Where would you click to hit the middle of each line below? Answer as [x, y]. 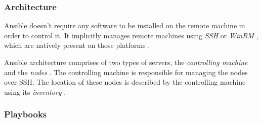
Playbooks [26, 114]
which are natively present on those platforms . [77, 45]
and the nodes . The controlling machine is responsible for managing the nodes [126, 72]
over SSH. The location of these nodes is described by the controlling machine [125, 82]
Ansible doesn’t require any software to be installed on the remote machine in [125, 25]
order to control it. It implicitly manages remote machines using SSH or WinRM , [131, 35]
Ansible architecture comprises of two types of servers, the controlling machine [126, 62]
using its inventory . [35, 91]
